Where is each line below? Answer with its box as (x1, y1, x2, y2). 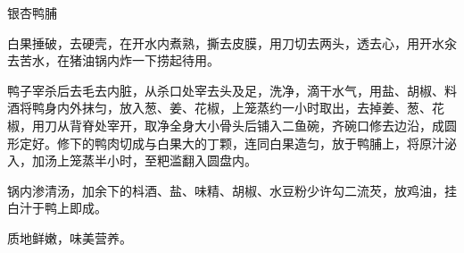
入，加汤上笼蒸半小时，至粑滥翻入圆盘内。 (7, 151, 257, 170)
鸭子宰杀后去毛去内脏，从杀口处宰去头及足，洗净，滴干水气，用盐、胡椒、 (7, 80, 444, 99)
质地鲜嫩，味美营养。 (7, 228, 132, 247)
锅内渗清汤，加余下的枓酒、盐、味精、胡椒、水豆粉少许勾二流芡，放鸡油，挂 (7, 181, 457, 199)
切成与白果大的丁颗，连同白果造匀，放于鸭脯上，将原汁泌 (119, 133, 457, 152)
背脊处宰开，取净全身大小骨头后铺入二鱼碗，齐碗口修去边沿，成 (69, 115, 444, 134)
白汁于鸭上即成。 (7, 198, 107, 217)
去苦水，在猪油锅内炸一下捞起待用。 (7, 51, 220, 70)
